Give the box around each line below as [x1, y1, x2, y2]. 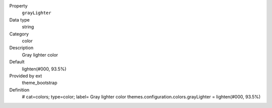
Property [9, 3, 28, 8]
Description [9, 45, 34, 51]
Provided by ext [9, 72, 42, 78]
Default [9, 59, 25, 65]
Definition [9, 86, 30, 92]
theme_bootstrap [22, 80, 57, 86]
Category [9, 30, 29, 37]
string [22, 24, 34, 30]
